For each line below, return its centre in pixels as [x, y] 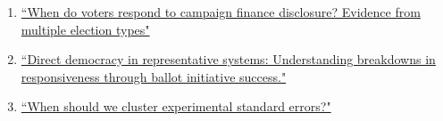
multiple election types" [85, 29]
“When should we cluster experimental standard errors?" [176, 106]
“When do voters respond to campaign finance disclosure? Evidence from [221, 12]
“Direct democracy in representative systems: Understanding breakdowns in [228, 59]
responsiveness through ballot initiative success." [154, 76]
